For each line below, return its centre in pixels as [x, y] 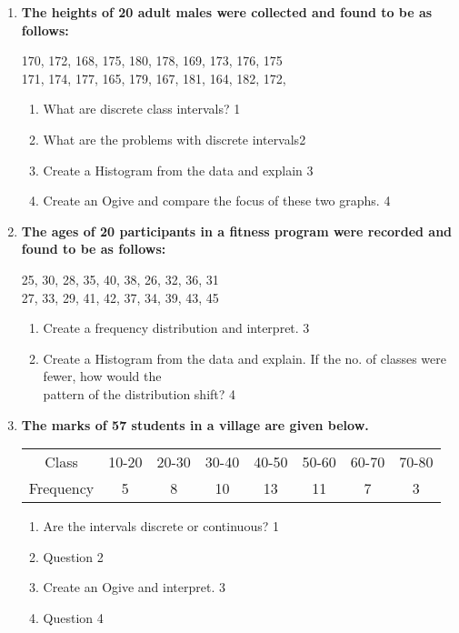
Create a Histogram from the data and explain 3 [178, 170]
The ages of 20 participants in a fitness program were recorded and [237, 231]
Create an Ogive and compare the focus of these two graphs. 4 [217, 201]
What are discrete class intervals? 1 [142, 109]
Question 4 [73, 617]
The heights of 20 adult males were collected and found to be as [227, 12]
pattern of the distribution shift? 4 [140, 393]
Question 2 [73, 556]
